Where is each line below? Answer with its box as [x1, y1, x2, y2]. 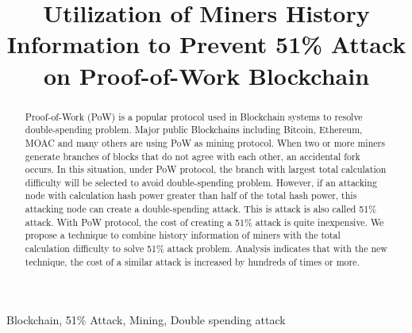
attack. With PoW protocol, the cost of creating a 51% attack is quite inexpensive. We [25, 215, 384, 228]
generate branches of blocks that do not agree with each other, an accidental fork [25, 149, 360, 163]
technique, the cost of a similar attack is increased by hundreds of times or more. [25, 255, 360, 268]
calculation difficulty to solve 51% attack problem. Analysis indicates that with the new [25, 242, 387, 255]
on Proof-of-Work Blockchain [43, 59, 370, 91]
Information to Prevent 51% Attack [6, 28, 406, 60]
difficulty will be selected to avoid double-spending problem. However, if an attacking [25, 175, 377, 189]
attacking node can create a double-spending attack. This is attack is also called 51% [25, 202, 377, 216]
